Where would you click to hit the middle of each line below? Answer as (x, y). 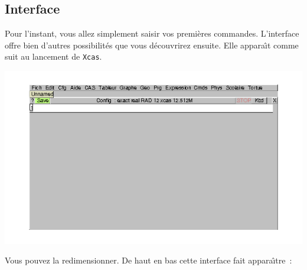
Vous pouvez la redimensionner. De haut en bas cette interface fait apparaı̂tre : (148, 260)
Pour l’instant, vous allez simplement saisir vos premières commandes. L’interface (152, 33)
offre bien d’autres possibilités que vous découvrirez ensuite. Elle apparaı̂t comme (152, 45)
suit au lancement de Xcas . (53, 56)
